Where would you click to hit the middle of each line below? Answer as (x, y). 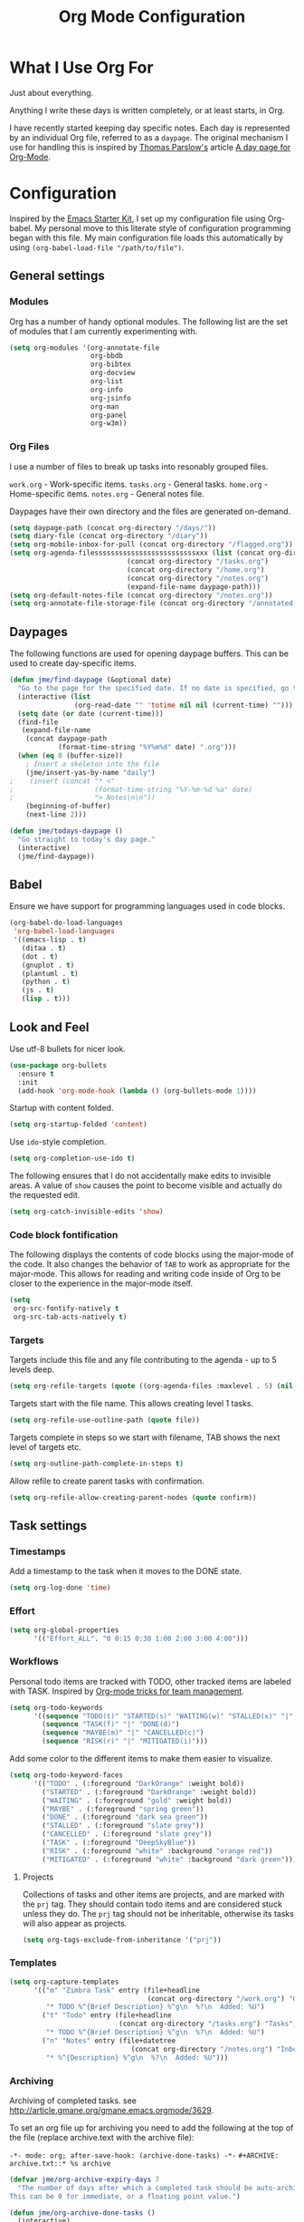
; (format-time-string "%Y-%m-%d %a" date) (131, 789)
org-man (104, 406)
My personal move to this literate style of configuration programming (163, 227)
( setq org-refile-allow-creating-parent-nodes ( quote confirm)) (133, 1497)
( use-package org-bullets (58, 1065)
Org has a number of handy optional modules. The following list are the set (148, 321)
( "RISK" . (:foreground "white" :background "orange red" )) (157, 1850)
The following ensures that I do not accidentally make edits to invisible (140, 1176)
